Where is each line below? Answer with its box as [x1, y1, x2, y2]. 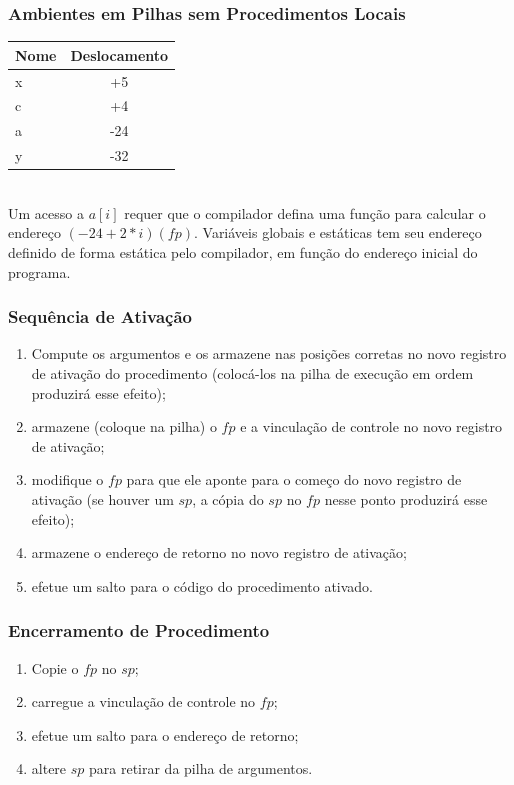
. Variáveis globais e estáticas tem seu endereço [193, 222, 482, 243]
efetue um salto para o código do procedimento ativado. [31, 575, 374, 596]
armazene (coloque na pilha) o [31, 416, 217, 437]
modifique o [31, 469, 104, 490]
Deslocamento [70, 44, 169, 65]
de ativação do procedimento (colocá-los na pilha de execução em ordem [31, 362, 474, 383]
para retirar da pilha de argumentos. [89, 758, 313, 779]
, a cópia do [192, 488, 264, 509]
